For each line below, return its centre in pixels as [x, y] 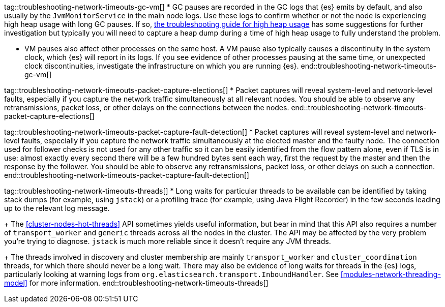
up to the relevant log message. [57, 208]
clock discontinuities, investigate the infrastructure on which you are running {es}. [162, 66]
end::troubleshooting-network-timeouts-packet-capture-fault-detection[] [127, 175]
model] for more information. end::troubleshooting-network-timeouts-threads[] [136, 283]
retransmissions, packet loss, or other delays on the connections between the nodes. [147, 108]
